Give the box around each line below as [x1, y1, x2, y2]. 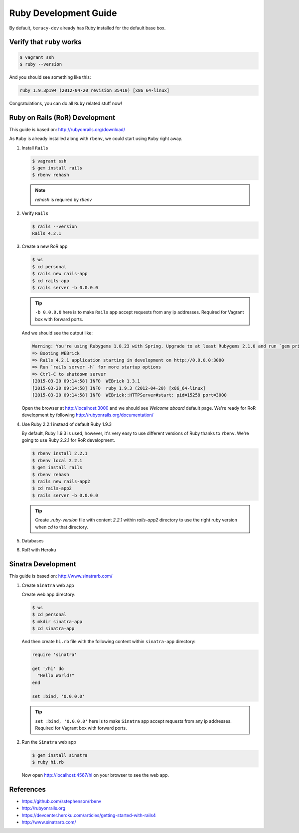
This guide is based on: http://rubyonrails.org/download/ [9, 126, 126, 132]
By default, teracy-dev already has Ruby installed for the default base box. [9, 25, 166, 31]
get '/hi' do [32, 666, 64, 671]
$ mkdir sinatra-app [32, 619, 82, 624]
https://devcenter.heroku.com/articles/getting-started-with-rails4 [21, 812, 156, 818]
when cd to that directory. [35, 524, 88, 530]
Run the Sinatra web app [21, 739, 77, 745]
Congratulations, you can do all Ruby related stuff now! [9, 100, 122, 106]
